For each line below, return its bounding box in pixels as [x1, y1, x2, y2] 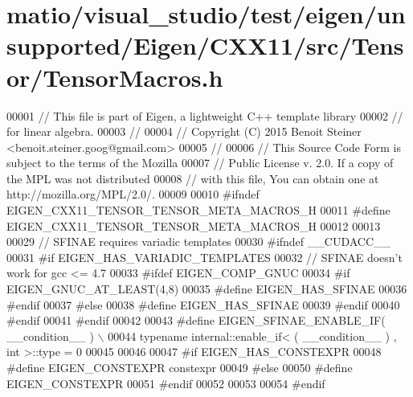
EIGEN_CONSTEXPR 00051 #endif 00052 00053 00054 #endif [6, 374, 325, 391]
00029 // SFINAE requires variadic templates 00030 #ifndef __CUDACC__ [6, 233, 391, 250]
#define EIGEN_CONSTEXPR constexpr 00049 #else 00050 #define [6, 359, 353, 375]
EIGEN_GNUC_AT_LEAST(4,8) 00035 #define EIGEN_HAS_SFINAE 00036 [6, 280, 407, 297]
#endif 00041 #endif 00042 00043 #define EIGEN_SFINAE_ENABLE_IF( [6, 312, 386, 329]
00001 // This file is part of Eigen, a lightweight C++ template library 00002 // [6, 107, 403, 124]
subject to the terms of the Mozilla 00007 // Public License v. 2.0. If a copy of [6, 154, 394, 171]
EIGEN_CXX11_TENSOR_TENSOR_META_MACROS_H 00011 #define [6, 202, 391, 219]
